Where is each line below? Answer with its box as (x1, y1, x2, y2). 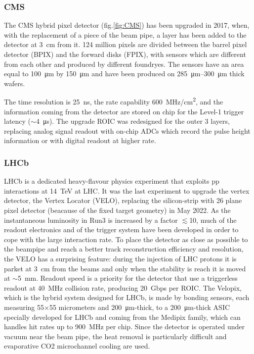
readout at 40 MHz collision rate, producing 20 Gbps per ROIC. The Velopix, (4, 282, 242, 293)
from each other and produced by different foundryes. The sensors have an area (4, 58, 244, 69)
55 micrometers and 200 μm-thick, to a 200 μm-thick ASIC (49, 302, 230, 312)
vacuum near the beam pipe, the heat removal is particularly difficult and (4, 331, 227, 341)
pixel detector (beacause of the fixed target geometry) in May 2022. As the (4, 205, 231, 215)
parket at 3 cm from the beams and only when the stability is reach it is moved (4, 263, 246, 273)
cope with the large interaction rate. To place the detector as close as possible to (4, 234, 248, 244)
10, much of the (189, 214, 237, 225)
